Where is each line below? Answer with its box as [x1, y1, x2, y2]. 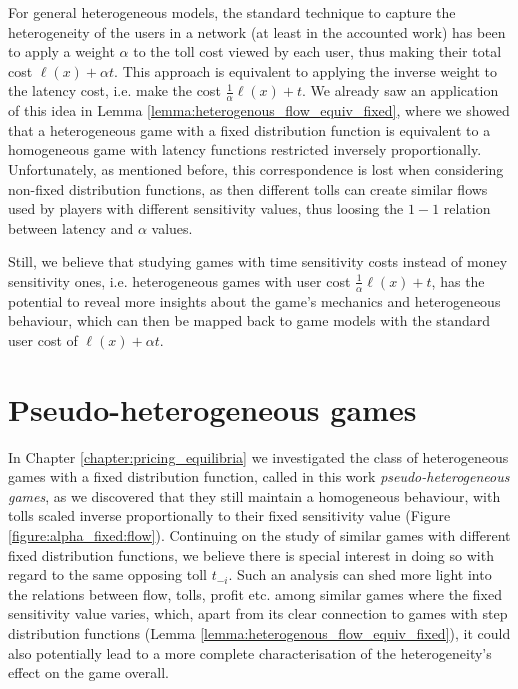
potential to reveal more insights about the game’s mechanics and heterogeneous [8, 290, 501, 311]
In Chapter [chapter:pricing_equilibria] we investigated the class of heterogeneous [8, 446, 509, 467]
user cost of [8, 329, 78, 350]
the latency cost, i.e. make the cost [8, 80, 221, 101]
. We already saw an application [302, 80, 499, 101]
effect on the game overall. [8, 662, 169, 683]
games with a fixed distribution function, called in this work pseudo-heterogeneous [8, 466, 510, 487]
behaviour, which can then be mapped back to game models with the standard [8, 310, 491, 331]
